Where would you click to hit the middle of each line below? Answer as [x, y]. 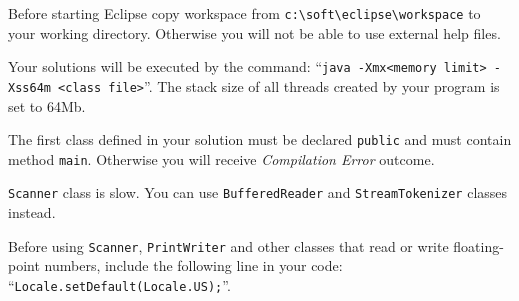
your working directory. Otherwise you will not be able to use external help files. [254, 32]
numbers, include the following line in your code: [193, 265]
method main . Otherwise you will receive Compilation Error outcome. [221, 158]
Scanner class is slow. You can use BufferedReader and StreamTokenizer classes [258, 192]
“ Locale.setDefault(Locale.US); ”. [119, 284]
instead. [32, 212]
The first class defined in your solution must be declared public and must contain [260, 139]
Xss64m [29, 87]
